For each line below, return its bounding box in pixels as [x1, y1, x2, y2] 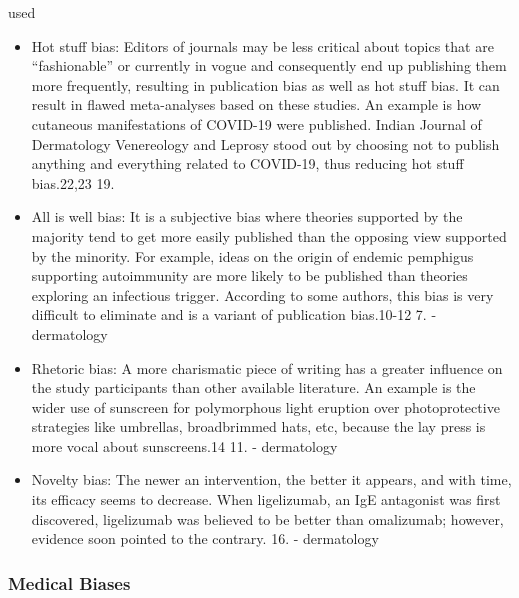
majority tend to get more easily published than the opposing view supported [31, 225, 507, 246]
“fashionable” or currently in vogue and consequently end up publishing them [31, 55, 507, 76]
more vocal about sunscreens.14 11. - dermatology [31, 435, 338, 456]
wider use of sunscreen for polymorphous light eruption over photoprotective [31, 396, 500, 417]
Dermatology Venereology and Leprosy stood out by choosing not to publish [31, 133, 500, 154]
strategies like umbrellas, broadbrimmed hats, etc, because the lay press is [31, 416, 486, 437]
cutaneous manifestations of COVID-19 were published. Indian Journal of [31, 113, 482, 134]
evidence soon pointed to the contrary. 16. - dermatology [31, 528, 379, 549]
